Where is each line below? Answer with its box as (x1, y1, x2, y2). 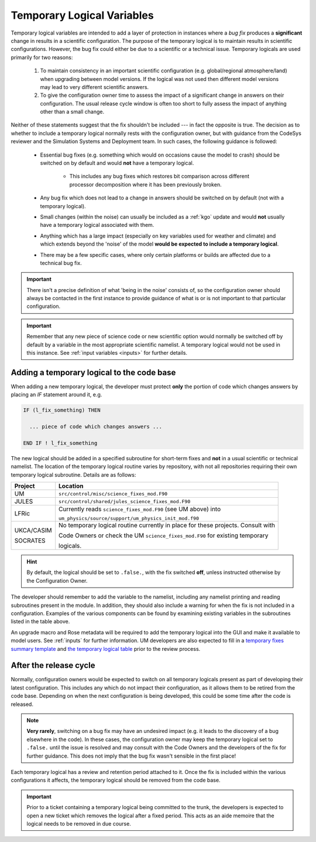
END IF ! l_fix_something (23, 440, 98, 446)
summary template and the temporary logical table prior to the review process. (11, 645, 201, 652)
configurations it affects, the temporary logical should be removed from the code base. (11, 777, 221, 784)
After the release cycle (11, 660, 96, 671)
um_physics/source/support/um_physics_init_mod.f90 (59, 515, 199, 522)
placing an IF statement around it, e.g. (11, 391, 102, 398)
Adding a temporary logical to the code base (11, 367, 176, 378)
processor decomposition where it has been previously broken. (69, 181, 222, 188)
